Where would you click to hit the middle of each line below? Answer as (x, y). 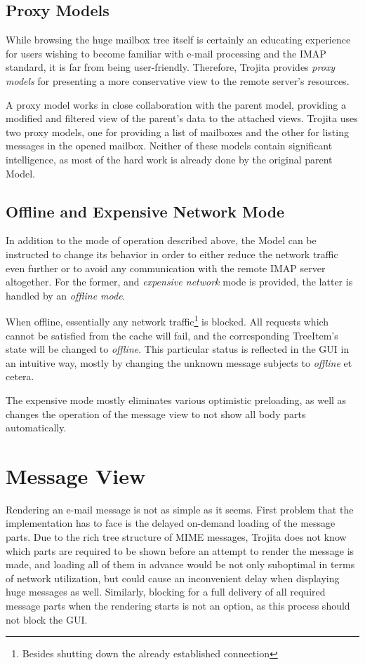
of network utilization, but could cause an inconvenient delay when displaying (173, 578)
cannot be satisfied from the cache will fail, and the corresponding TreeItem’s (172, 335)
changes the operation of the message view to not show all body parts (156, 414)
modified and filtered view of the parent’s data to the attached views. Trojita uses (182, 118)
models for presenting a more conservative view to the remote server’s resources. (178, 80)
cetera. (20, 376)
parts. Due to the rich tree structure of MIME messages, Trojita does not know (176, 537)
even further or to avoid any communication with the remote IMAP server (166, 268)
